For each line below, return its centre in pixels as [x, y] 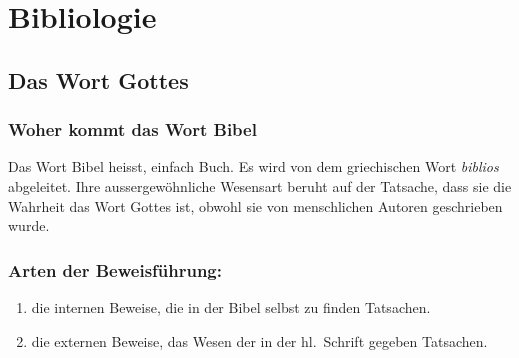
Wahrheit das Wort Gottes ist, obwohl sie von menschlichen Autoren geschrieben [255, 205]
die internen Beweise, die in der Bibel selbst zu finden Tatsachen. [231, 306]
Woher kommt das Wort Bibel [132, 129]
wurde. [29, 225]
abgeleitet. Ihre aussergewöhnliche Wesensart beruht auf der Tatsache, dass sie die [260, 185]
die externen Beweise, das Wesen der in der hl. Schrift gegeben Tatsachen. [259, 340]
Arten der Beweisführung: [115, 269]
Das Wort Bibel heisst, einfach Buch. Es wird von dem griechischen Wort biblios [253, 166]
